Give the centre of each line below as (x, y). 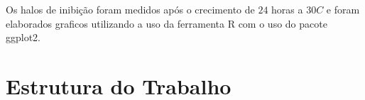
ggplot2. (23, 37)
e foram (343, 9)
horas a (287, 9)
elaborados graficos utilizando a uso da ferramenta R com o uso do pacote (167, 23)
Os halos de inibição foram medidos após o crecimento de (130, 9)
